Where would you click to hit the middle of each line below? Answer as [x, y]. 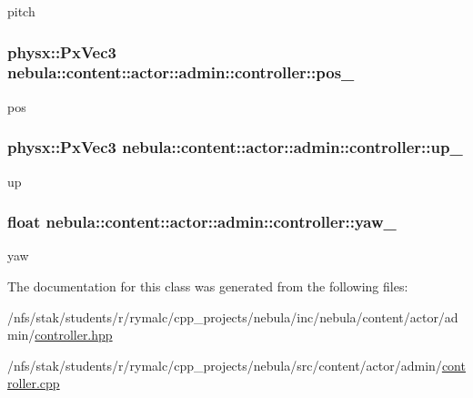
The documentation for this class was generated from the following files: [208, 286]
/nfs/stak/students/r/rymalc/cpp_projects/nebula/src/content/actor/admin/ [225, 365]
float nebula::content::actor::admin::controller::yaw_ [202, 222]
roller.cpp [34, 383]
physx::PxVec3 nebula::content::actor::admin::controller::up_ [235, 147]
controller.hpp [74, 335]
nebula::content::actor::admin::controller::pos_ [181, 72]
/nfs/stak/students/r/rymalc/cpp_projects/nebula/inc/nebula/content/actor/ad [233, 316]
